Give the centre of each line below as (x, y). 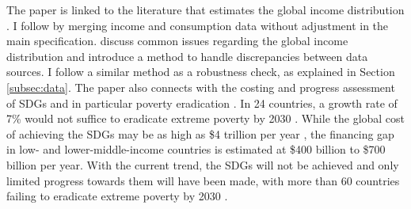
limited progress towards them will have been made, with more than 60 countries (203, 180)
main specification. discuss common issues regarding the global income (177, 41)
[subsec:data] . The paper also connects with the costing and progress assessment (201, 87)
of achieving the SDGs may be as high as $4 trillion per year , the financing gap (200, 133)
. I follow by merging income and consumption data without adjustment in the (198, 25)
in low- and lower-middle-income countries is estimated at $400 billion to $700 (196, 149)
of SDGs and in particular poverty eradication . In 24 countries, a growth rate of (202, 103)
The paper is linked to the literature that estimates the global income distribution (205, 9)
